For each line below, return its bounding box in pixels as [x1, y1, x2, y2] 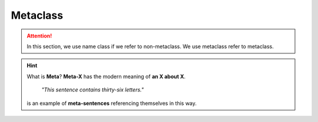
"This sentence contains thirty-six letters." [41, 86, 144, 93]
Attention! [26, 32, 52, 39]
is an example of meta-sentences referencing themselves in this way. [26, 100, 197, 107]
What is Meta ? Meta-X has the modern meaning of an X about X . [26, 73, 185, 80]
